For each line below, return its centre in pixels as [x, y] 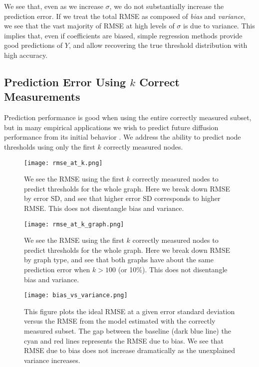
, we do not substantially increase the [167, 6]
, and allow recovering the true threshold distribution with [158, 45]
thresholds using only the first [50, 146]
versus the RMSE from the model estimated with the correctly [120, 321]
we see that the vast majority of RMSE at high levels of [89, 26]
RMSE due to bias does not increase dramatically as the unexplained [130, 350]
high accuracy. [26, 55]
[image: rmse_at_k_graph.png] [74, 224]
